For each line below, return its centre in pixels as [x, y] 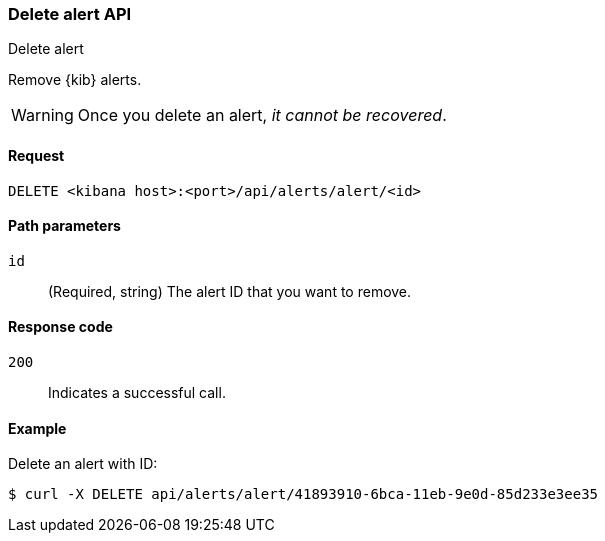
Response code [60, 327]
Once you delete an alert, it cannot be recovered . [262, 115]
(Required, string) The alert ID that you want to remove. [230, 291]
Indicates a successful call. [137, 393]
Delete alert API [70, 14]
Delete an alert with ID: [83, 464]
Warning [42, 115]
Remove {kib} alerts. [75, 80]
